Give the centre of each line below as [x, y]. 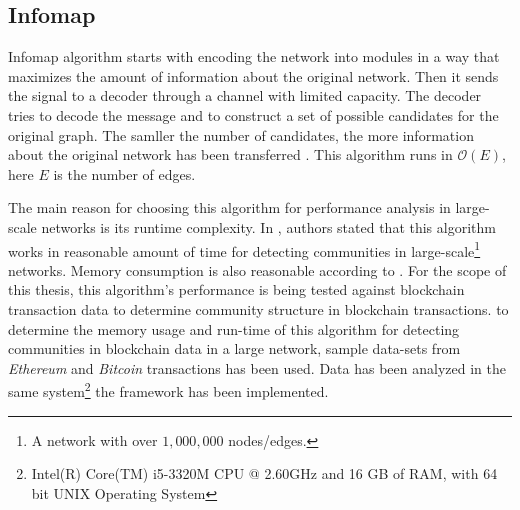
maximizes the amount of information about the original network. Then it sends [253, 75]
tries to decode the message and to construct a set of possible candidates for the [253, 114]
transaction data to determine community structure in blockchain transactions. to [258, 308]
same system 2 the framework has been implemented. [168, 390]
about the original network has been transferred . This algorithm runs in [230, 154]
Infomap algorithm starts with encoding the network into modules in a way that [254, 56]
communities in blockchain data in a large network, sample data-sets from [234, 348]
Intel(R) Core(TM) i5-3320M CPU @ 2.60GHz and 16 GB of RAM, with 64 [264, 473]
